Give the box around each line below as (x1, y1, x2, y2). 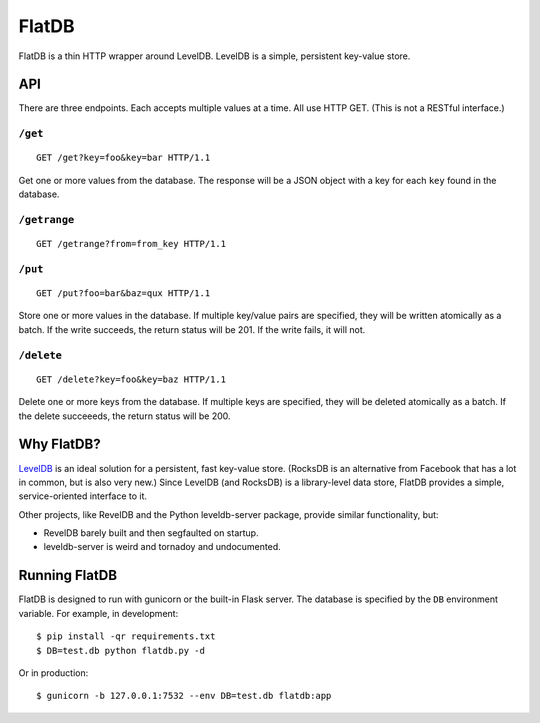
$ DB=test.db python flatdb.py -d (36, 645, 205, 656)
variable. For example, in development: (18, 607, 179, 619)
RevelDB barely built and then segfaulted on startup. (43, 527, 259, 539)
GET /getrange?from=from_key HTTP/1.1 (36, 238, 227, 250)
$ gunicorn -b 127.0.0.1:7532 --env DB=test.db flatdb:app (36, 690, 332, 702)
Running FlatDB (18, 567, 118, 584)
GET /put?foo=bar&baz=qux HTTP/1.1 (36, 288, 211, 299)
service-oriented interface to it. (18, 490, 148, 502)
